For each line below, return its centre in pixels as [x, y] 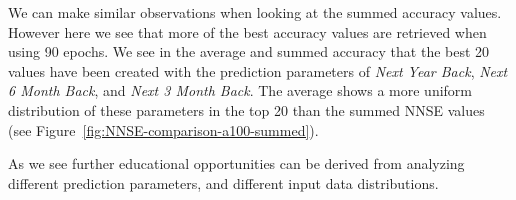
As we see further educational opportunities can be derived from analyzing [236, 163]
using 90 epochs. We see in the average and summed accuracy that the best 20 [249, 51]
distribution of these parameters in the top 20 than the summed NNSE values [246, 109]
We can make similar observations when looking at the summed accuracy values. [255, 12]
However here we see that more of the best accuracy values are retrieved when [247, 31]
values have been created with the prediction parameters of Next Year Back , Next [258, 70]
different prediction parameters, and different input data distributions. [223, 182]
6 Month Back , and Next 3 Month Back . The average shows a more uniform [240, 90]
